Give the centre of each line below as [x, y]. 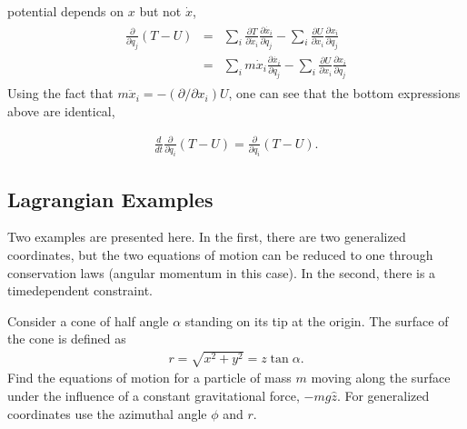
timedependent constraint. [80, 290]
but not [160, 11]
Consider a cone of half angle [88, 320]
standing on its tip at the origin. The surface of [317, 320]
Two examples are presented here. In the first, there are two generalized [207, 237]
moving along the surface [381, 378]
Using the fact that [60, 93]
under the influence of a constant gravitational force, [154, 396]
